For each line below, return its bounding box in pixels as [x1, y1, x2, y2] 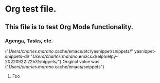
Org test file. [5, 3, 57, 15]
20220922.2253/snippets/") [5, 58, 62, 64]
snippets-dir [5, 53, 30, 59]
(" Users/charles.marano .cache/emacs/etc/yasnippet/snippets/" [5, 48, 133, 54]
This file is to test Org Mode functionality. [5, 23, 134, 31]
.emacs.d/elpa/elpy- [77, 53, 118, 59]
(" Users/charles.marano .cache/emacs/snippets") [5, 64, 105, 69]
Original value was [62, 58, 100, 64]
